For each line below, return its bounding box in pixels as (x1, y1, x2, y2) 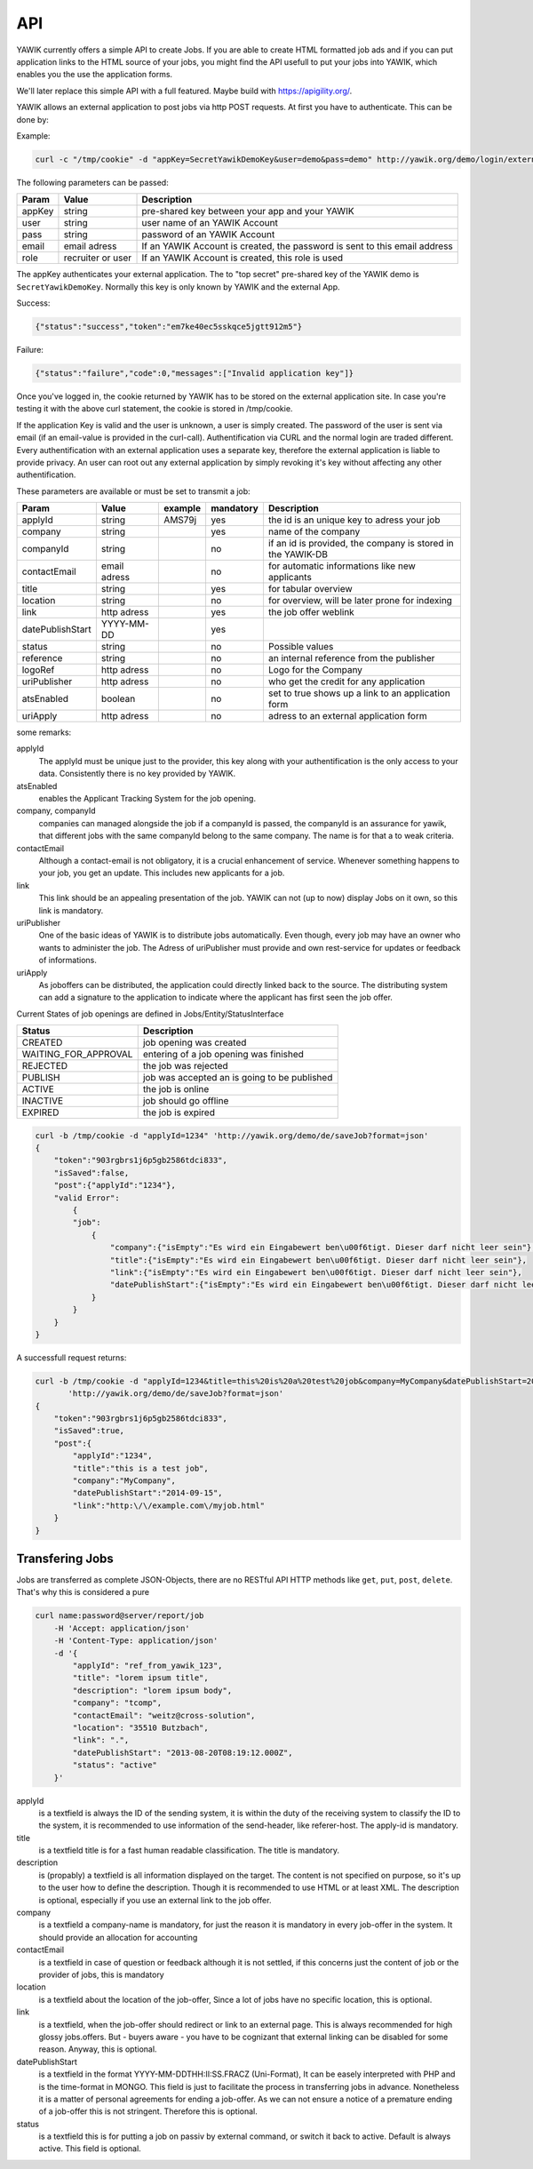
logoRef (21, 664, 55, 676)
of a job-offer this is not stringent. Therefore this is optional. (38, 2106, 258, 2117)
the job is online (142, 1083, 210, 1096)
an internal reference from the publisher (267, 652, 435, 665)
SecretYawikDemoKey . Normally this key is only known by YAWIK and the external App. (16, 281, 341, 292)
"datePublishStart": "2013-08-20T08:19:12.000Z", (72, 1747, 293, 1758)
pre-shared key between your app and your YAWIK (141, 205, 354, 218)
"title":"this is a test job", (72, 1463, 209, 1473)
